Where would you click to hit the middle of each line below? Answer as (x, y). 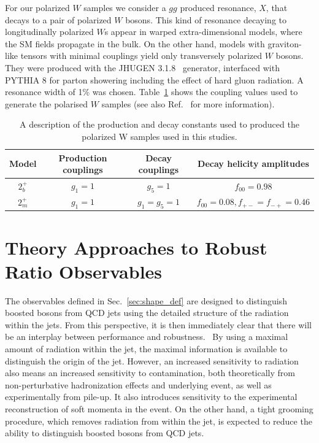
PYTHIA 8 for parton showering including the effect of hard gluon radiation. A (154, 79)
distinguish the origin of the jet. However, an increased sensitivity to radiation (152, 360)
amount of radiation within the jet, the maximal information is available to (146, 349)
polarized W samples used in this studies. (159, 136)
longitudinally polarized (49, 32)
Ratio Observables (84, 271)
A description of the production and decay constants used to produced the (159, 124)
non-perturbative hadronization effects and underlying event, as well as (138, 384)
